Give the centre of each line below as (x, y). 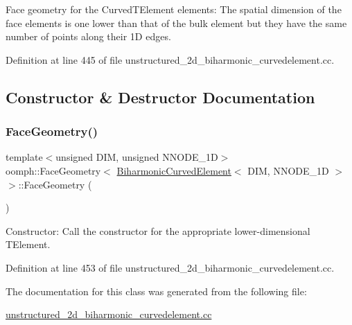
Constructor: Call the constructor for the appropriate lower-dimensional (158, 230)
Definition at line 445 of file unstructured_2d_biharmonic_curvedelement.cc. (170, 59)
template (24, 157)
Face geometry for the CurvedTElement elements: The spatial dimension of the (174, 9)
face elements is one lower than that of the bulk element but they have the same (176, 23)
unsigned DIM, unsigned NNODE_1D (137, 157)
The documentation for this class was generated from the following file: (156, 291)
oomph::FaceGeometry (53, 170)
